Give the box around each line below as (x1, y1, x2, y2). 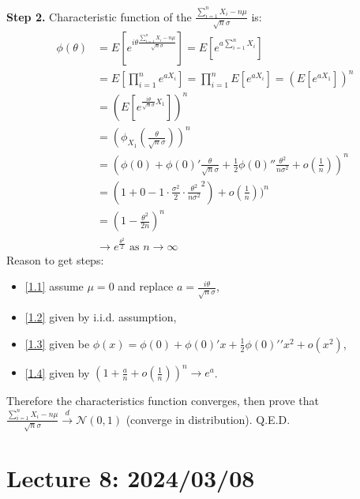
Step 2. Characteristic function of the (6, 8, 192, 24)
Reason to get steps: (6, 251, 104, 268)
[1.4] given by (24, 364, 90, 381)
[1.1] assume (24, 278, 84, 295)
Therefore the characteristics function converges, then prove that (6, 392, 319, 409)
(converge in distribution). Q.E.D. (126, 411, 291, 427)
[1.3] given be (24, 335, 90, 351)
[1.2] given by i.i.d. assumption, (24, 309, 177, 325)
